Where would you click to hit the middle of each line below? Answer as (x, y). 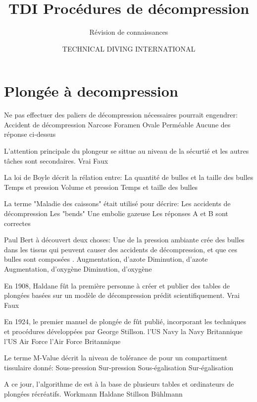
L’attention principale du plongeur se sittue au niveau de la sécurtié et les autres (127, 151)
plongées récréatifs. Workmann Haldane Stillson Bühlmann (93, 393)
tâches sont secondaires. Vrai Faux (56, 160)
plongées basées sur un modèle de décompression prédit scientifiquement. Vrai (122, 295)
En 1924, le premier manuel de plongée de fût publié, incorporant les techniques (125, 321)
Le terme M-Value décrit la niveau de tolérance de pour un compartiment (116, 358)
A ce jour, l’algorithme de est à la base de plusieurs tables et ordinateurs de (119, 384)
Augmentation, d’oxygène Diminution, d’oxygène (78, 268)
